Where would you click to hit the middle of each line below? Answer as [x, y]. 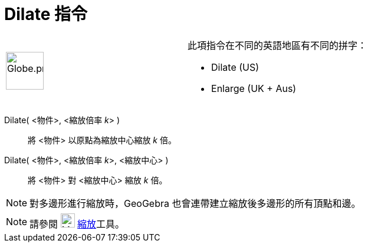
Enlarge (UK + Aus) [254, 88]
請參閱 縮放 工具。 [77, 224]
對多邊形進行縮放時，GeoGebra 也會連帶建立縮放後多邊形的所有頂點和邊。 [195, 203]
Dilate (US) [235, 67]
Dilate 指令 [46, 14]
